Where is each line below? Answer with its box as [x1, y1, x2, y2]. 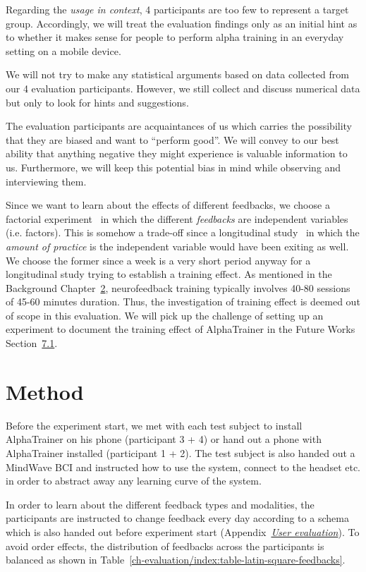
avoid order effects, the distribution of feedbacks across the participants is [6, 538, 324, 553]
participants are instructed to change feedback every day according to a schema [6, 511, 349, 525]
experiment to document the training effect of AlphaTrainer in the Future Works [6, 322, 355, 336]
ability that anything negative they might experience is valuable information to [6, 146, 348, 161]
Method [6, 377, 84, 406]
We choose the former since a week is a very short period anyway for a [6, 252, 311, 267]
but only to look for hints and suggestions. [6, 95, 189, 109]
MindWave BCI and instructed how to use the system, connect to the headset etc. [6, 459, 361, 474]
